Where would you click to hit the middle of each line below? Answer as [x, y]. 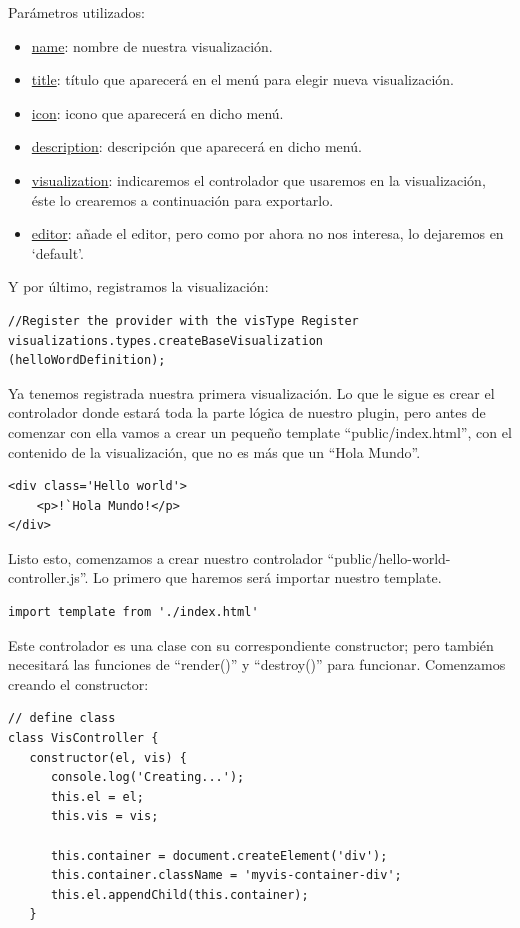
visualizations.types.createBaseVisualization [165, 340]
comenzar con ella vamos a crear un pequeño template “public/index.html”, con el [260, 431]
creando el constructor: [78, 683]
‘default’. [57, 252]
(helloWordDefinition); [87, 360]
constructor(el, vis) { [108, 757]
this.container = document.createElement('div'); [219, 855]
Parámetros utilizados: [76, 12]
